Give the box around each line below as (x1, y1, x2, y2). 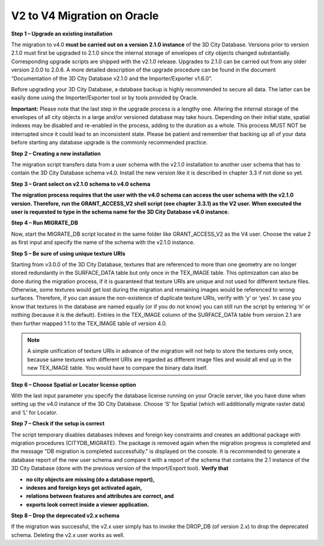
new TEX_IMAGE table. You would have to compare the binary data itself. (27, 364, 208, 372)
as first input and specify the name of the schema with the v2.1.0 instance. (11, 239, 195, 246)
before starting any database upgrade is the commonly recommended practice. (11, 139, 208, 146)
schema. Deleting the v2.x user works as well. (11, 531, 125, 538)
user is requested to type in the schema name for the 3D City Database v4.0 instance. (11, 208, 230, 215)
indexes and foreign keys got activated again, (26, 484, 142, 491)
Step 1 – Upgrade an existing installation (11, 30, 113, 37)
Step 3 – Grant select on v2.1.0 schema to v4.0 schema (11, 180, 151, 188)
